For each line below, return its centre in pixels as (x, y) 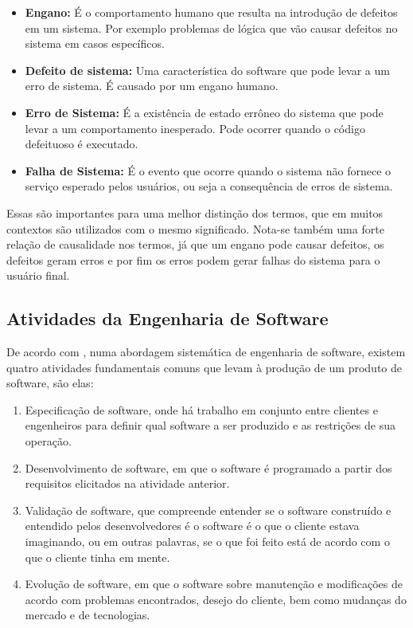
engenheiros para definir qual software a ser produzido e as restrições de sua (210, 425)
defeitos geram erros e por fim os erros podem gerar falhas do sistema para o (193, 259)
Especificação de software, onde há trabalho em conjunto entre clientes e (201, 409)
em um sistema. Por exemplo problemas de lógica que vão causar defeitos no (211, 27)
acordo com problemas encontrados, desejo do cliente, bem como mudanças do (216, 599)
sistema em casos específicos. (95, 43)
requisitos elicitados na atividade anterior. (127, 483)
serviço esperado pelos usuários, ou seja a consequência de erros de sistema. (209, 186)
